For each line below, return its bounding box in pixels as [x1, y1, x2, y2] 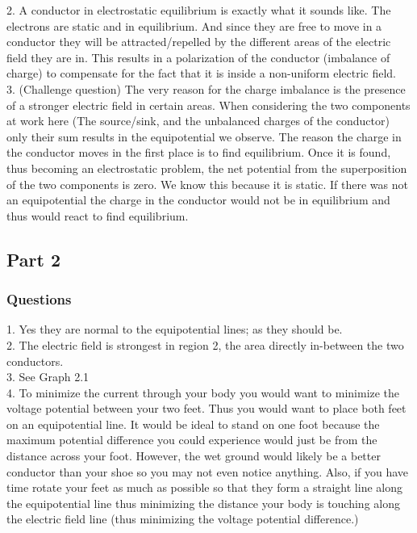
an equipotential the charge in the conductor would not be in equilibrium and [6, 191, 390, 208]
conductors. [6, 352, 64, 369]
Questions [6, 289, 72, 309]
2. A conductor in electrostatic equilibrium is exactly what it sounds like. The [6, 2, 391, 18]
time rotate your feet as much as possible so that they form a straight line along [6, 479, 402, 496]
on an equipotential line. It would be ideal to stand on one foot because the [6, 415, 380, 432]
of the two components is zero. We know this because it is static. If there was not [6, 175, 408, 192]
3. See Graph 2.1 [6, 368, 90, 385]
